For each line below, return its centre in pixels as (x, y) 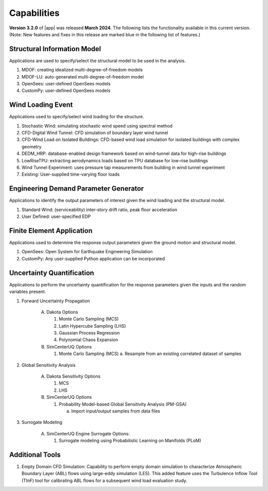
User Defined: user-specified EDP (56, 216)
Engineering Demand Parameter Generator (76, 189)
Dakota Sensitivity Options (73, 376)
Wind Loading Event (41, 105)
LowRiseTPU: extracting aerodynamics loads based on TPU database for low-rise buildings (115, 160)
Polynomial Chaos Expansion (89, 340)
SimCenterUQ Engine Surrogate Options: (88, 433)
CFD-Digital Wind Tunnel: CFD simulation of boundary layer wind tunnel (95, 133)
